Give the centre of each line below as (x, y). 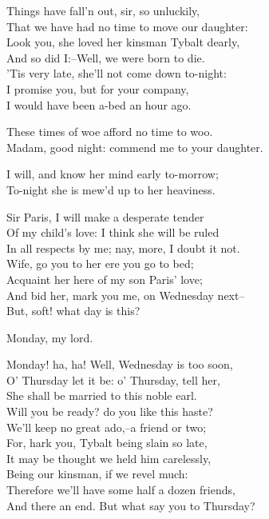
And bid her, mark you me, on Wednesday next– (126, 295)
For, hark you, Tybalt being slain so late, (107, 443)
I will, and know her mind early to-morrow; (113, 174)
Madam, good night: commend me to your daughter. (135, 147)
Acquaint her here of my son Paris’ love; (105, 279)
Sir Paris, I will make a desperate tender (105, 216)
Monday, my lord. (50, 337)
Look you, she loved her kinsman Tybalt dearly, (123, 42)
